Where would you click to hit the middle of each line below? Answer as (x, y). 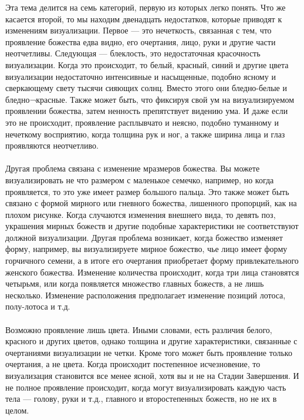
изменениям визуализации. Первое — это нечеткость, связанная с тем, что (139, 30)
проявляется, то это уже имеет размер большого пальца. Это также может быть (147, 191)
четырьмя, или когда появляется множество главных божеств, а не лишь (135, 283)
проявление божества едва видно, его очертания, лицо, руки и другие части (141, 41)
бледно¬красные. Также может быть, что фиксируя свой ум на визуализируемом (150, 99)
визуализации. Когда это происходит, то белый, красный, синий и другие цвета (147, 64)
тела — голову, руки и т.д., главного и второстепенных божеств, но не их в (141, 399)
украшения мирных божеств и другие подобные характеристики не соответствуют (152, 226)
